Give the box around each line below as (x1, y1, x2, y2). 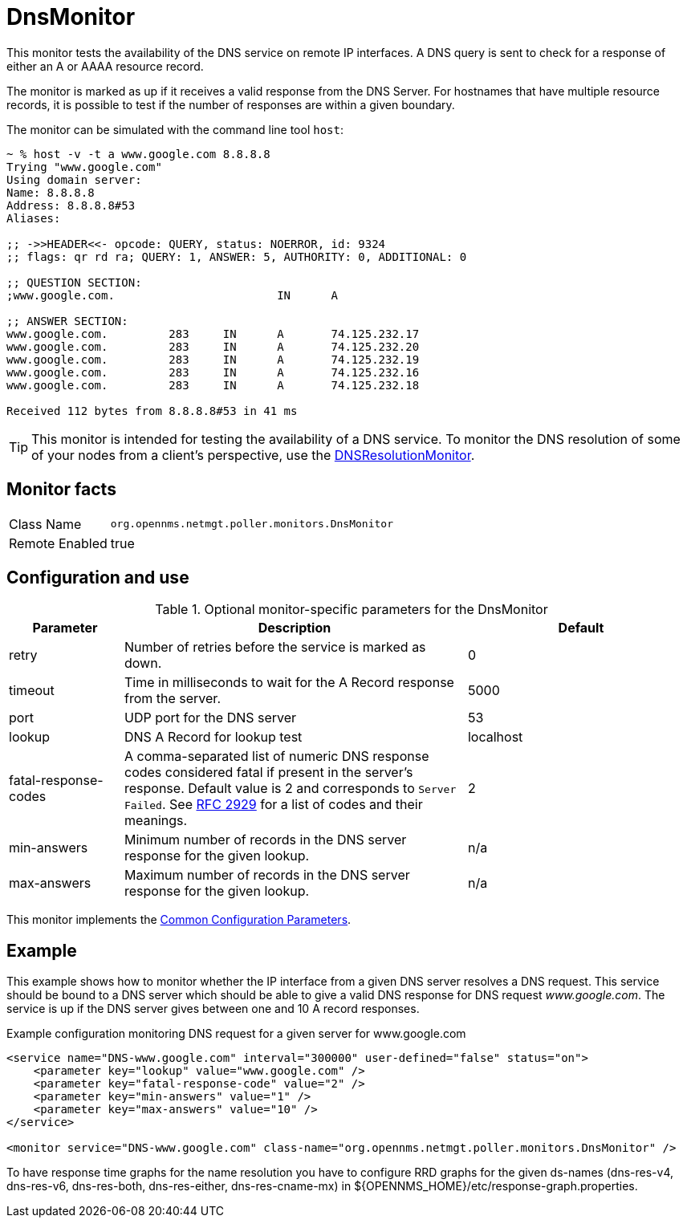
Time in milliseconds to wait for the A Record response (124, 674, 454, 691)
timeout (9, 682, 55, 699)
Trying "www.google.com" (6, 160, 162, 173)
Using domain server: (6, 173, 142, 186)
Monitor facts (6, 479, 116, 500)
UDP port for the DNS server (124, 710, 297, 726)
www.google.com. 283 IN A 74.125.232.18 (6, 378, 420, 392)
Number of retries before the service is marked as (124, 639, 426, 656)
